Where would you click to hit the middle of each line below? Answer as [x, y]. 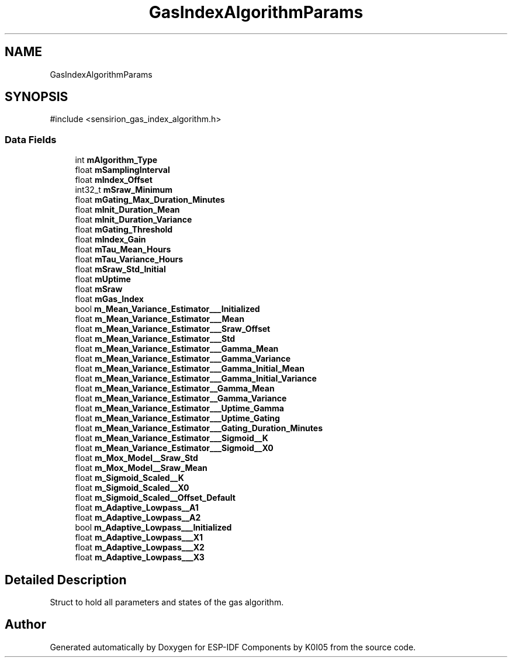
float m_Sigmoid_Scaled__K [129, 478]
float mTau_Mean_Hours [123, 249]
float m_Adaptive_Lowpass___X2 [140, 547]
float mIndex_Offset [114, 180]
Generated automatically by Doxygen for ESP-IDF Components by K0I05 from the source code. [233, 647]
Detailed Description [66, 580]
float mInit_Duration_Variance [134, 220]
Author [25, 625]
